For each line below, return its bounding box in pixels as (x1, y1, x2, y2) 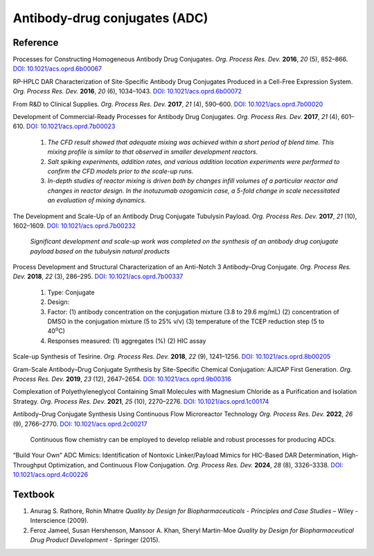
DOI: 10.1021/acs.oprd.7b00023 (26, 122, 116, 131)
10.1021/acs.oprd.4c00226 (12, 471, 89, 479)
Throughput (12, 460, 47, 469)
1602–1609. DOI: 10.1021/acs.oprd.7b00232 (12, 222, 136, 230)
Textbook (12, 488, 55, 500)
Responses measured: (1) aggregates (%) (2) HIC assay (47, 337, 206, 345)
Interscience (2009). (30, 517, 89, 525)
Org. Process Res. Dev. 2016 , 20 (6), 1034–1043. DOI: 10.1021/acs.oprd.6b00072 (12, 87, 242, 96)
